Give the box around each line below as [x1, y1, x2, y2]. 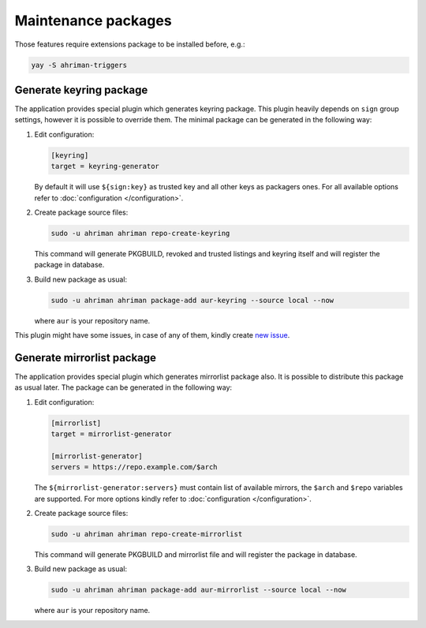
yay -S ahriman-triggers [31, 60, 128, 69]
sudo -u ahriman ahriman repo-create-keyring [50, 229, 230, 237]
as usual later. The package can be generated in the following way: [14, 383, 233, 392]
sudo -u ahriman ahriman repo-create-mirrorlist [50, 529, 243, 539]
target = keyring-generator [50, 162, 159, 171]
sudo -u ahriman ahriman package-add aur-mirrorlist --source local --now [50, 585, 347, 595]
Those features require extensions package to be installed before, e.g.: [14, 39, 245, 49]
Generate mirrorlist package [14, 351, 157, 364]
